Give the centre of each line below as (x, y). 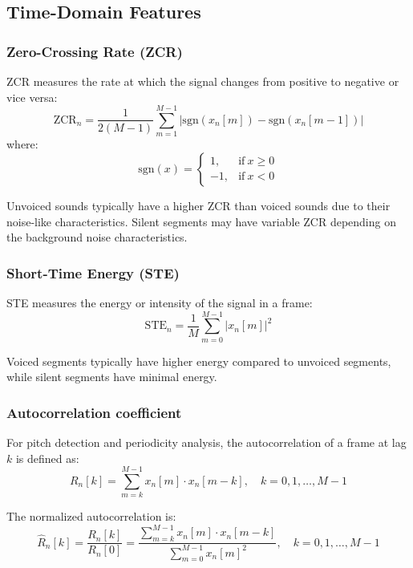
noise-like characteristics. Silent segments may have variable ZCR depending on (201, 221)
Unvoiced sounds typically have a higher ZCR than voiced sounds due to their (198, 205)
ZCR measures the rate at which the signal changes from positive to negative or (203, 81)
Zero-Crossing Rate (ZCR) (95, 51)
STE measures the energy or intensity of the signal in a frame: (160, 302)
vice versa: (32, 97)
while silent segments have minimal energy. (112, 377)
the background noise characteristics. (97, 237)
